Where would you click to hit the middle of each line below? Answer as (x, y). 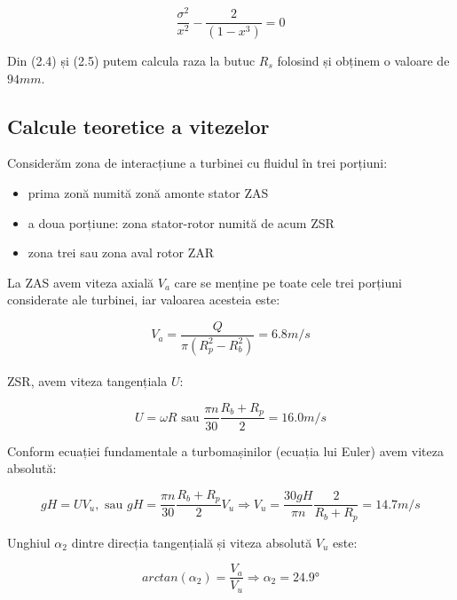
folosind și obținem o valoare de (363, 60)
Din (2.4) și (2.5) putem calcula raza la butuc (131, 60)
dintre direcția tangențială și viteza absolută (192, 542)
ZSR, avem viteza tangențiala (87, 381)
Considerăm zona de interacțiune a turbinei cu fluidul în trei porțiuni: (197, 163)
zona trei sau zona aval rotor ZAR (121, 253)
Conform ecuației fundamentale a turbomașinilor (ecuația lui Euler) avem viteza (225, 450)
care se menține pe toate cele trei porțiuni (288, 282)
